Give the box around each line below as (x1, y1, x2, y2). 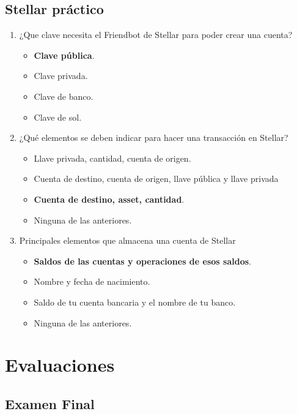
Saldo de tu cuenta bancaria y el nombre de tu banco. (34, 295, 236, 308)
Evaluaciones (5, 352, 115, 377)
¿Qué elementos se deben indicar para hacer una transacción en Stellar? (19, 131, 288, 144)
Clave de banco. (34, 89, 94, 102)
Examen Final (5, 394, 95, 413)
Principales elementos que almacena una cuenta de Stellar (19, 234, 236, 247)
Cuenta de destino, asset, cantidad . (34, 192, 185, 205)
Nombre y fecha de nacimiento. (34, 275, 150, 288)
